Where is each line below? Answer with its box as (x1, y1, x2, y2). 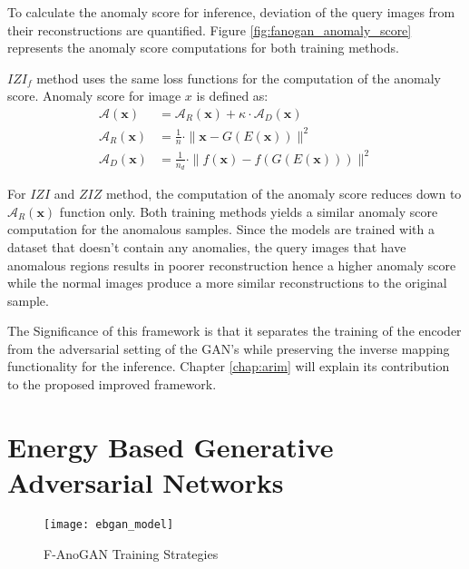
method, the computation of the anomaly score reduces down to (105, 184, 462, 203)
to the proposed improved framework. (7, 375, 217, 394)
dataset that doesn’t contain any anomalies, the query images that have (7, 237, 406, 256)
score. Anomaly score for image (7, 86, 181, 105)
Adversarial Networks (7, 464, 284, 501)
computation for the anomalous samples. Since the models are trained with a (7, 220, 435, 239)
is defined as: (196, 86, 269, 105)
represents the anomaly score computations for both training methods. (7, 38, 399, 57)
